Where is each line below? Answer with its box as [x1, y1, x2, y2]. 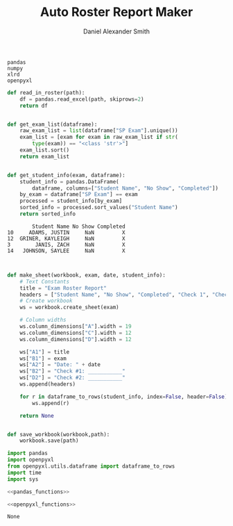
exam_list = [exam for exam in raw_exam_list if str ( [19, 133, 178, 141]
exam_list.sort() [19, 147, 70, 154]
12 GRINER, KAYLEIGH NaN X [7, 235, 126, 242]
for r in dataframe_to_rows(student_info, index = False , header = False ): [19, 393, 231, 400]
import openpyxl [7, 457, 54, 463]
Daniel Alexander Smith [83, 27, 150, 35]
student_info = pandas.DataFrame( [19, 178, 119, 185]
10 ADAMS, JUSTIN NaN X [7, 229, 126, 236]
